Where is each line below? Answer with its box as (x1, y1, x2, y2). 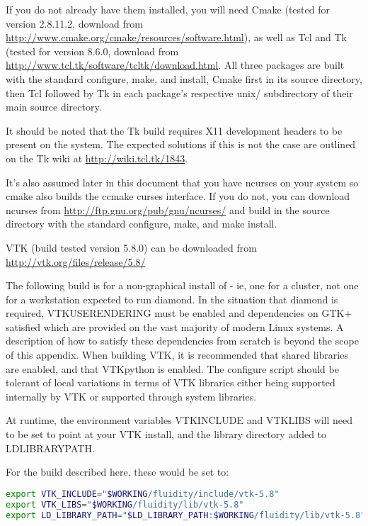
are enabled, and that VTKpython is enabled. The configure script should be (6, 361, 339, 376)
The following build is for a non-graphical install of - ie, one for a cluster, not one (6, 278, 359, 293)
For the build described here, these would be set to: (6, 464, 229, 479)
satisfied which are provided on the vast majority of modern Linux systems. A (6, 319, 344, 334)
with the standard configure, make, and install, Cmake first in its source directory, (6, 71, 362, 86)
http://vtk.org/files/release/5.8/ (6, 254, 146, 269)
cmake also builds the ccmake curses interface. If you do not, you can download (6, 189, 350, 203)
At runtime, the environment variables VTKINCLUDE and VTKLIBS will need (6, 413, 352, 427)
